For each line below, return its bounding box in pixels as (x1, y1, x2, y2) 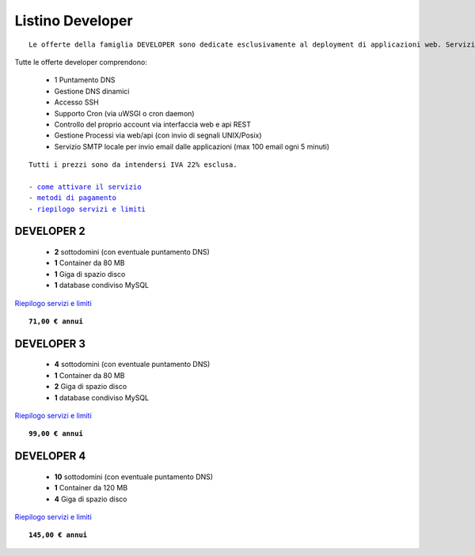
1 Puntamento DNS (54, 75, 116, 85)
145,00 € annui (28, 531, 88, 539)
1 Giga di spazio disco (54, 269, 126, 278)
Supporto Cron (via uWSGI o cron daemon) (54, 108, 195, 118)
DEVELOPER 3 (14, 337, 86, 350)
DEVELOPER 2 (14, 225, 86, 238)
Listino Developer (14, 12, 134, 29)
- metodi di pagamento (28, 194, 117, 202)
